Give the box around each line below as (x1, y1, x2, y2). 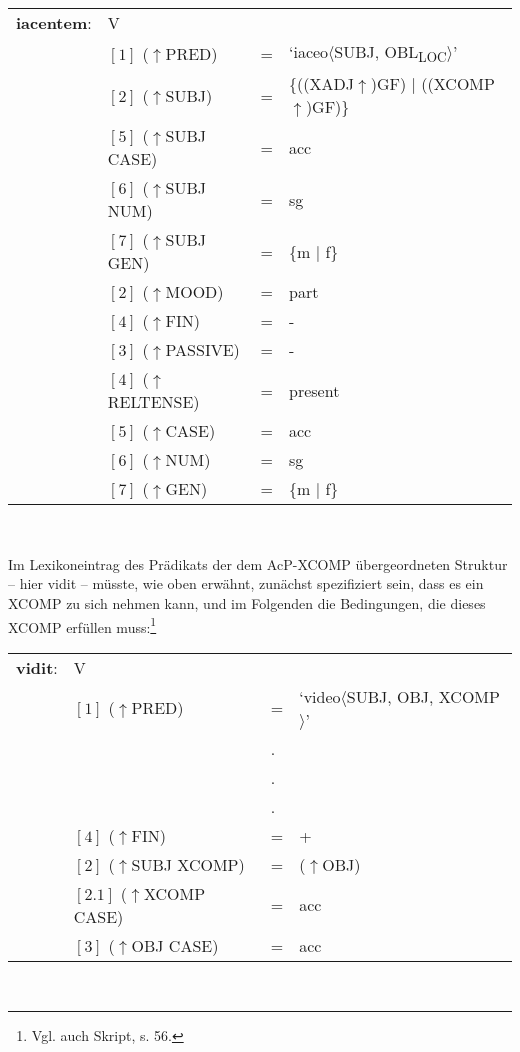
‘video (299, 684, 341, 708)
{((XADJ (289, 72, 354, 96)
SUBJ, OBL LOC (334, 40, 447, 67)
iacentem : (16, 11, 92, 34)
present (289, 378, 340, 402)
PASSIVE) (165, 338, 240, 362)
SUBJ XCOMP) (131, 852, 245, 876)
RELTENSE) (107, 390, 200, 414)
